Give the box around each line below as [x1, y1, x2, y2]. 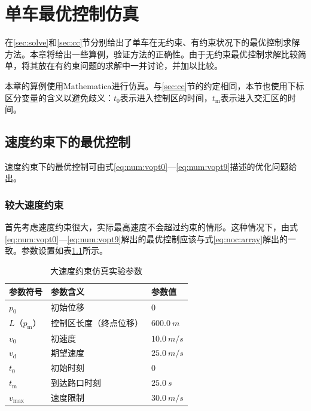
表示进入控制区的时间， [120, 91, 212, 103]
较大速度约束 [5, 197, 64, 212]
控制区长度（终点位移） [51, 316, 143, 329]
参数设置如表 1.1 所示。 [21, 244, 108, 257]
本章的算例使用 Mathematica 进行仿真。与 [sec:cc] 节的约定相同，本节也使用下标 [5, 79, 304, 92]
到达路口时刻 [51, 376, 101, 389]
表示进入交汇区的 [220, 91, 288, 103]
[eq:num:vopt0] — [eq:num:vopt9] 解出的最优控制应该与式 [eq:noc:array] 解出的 [5, 232, 288, 245]
